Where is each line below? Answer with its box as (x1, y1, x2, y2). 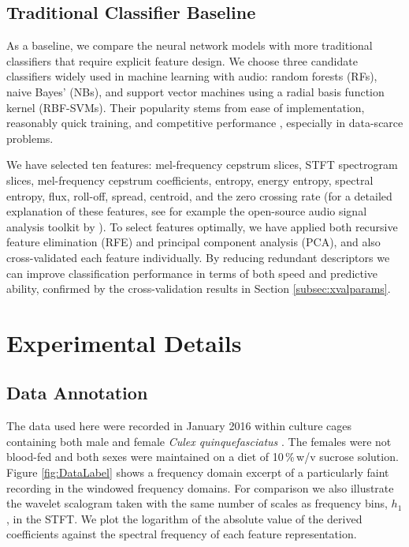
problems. (6, 129, 54, 146)
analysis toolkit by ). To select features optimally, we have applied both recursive (6, 218, 398, 234)
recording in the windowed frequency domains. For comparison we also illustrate (6, 479, 394, 496)
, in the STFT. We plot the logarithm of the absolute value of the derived (6, 510, 363, 526)
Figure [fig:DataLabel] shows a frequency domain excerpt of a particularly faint (6, 464, 389, 481)
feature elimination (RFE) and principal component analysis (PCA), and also (6, 234, 381, 250)
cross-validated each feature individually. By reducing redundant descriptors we (6, 249, 390, 265)
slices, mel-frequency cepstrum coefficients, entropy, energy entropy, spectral (6, 171, 374, 188)
